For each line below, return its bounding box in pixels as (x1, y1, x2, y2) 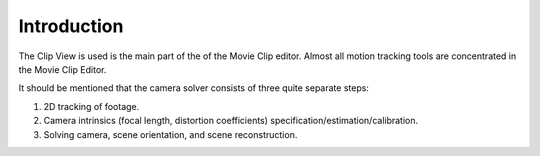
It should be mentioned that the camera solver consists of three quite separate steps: (18, 82, 370, 94)
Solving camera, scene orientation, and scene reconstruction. (43, 128, 298, 140)
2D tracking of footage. (43, 100, 140, 112)
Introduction (18, 15, 124, 37)
